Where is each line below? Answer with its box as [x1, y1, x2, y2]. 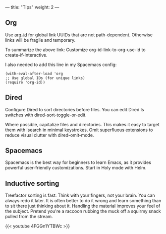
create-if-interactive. [5, 52, 48, 58]
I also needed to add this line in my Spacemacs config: [5, 62, 117, 68]
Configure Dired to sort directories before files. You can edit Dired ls [5, 106, 144, 112]
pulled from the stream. [5, 214, 53, 220]
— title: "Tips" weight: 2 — [5, 4, 59, 10]
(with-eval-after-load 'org [5, 71, 63, 76]
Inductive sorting [5, 179, 59, 188]
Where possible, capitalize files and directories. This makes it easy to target [5, 121, 160, 127]
